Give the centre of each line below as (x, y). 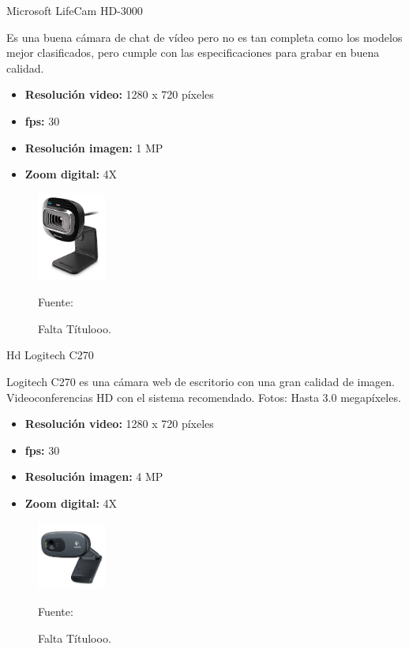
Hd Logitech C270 (50, 355)
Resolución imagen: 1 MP (94, 147)
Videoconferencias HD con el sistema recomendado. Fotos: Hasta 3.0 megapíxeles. (204, 397)
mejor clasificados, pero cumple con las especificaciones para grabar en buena (193, 53)
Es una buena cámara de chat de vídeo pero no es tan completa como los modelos (204, 37)
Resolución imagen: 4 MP (94, 476)
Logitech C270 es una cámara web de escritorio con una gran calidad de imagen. (201, 382)
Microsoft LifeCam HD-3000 (75, 10)
